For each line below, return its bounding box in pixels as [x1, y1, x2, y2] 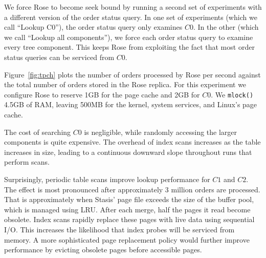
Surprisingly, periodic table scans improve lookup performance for [4, 173, 210, 184]
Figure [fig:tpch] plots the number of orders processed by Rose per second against [4, 69, 261, 80]
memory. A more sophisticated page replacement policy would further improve [4, 234, 250, 245]
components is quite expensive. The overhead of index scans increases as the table [4, 136, 261, 147]
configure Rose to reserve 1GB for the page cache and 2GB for [4, 89, 200, 100]
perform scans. [4, 156, 50, 167]
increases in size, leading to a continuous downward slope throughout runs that [4, 146, 252, 157]
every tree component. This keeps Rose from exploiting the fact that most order [4, 42, 255, 52]
